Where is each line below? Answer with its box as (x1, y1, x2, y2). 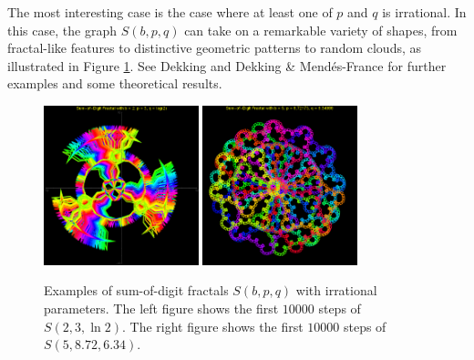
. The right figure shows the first (121, 316, 304, 335)
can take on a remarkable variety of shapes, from (184, 20, 458, 39)
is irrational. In (382, 3, 467, 21)
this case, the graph (7, 20, 117, 39)
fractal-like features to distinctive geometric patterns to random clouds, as (7, 38, 422, 57)
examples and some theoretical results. (7, 74, 222, 93)
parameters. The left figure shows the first (44, 298, 279, 317)
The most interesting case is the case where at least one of (7, 3, 333, 21)
